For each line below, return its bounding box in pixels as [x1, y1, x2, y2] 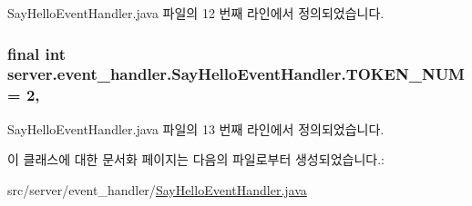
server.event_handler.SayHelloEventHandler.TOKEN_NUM [7, 63, 465, 85]
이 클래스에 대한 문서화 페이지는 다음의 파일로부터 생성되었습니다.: [7, 150, 385, 169]
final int [7, 42, 66, 64]
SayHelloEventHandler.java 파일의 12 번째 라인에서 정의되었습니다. [7, 4, 385, 22]
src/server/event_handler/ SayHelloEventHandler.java [7, 180, 307, 199]
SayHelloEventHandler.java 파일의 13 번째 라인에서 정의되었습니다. [7, 119, 385, 138]
